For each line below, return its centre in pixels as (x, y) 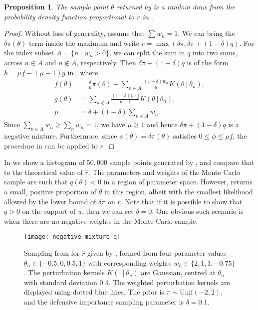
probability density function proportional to (69, 16)
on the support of (49, 211)
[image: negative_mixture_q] (72, 237)
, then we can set (108, 211)
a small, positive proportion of (50, 192)
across (13, 62)
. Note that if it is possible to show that (181, 201)
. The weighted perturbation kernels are (169, 282)
